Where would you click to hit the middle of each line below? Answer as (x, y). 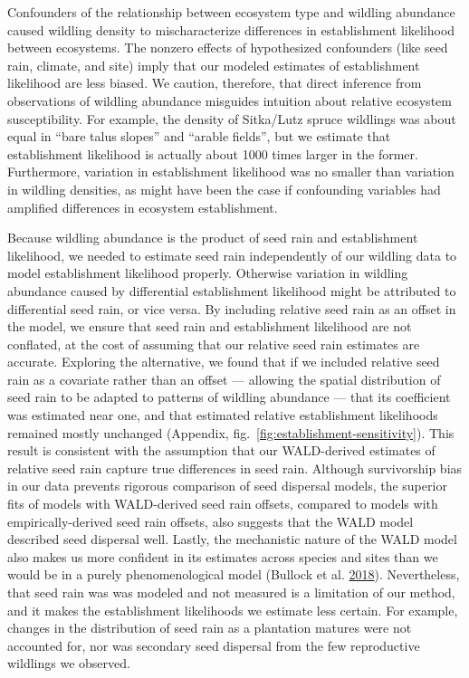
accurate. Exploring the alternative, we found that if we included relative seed (224, 362)
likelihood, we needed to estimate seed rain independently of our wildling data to (232, 255)
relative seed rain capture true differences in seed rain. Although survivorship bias (235, 468)
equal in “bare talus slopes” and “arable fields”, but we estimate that (199, 136)
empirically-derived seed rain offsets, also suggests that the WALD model (211, 521)
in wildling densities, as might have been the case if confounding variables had (224, 189)
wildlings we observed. (69, 663)
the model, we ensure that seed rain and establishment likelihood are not (210, 326)
